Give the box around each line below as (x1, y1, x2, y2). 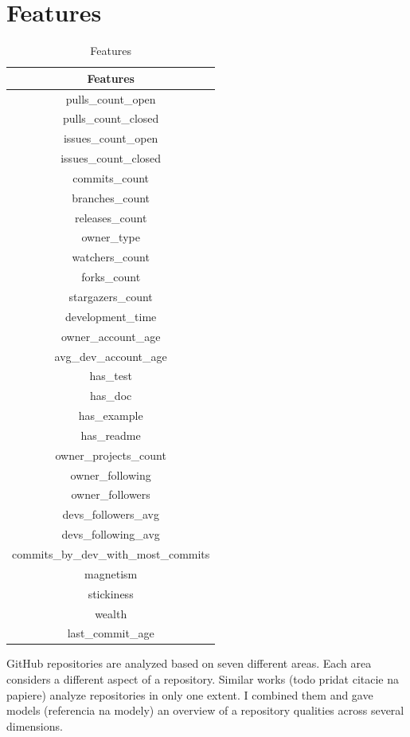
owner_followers (71, 486, 150, 503)
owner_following (70, 466, 151, 483)
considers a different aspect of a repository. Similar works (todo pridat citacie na (6, 671, 399, 688)
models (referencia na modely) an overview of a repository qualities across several (6, 702, 404, 719)
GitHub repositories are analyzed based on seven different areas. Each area (6, 655, 372, 672)
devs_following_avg (61, 526, 160, 543)
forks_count (81, 269, 141, 285)
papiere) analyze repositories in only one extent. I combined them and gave (6, 686, 373, 703)
